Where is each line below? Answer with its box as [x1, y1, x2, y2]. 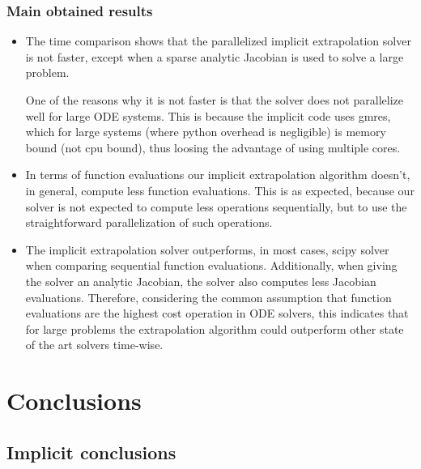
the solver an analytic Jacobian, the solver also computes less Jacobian [25, 272, 376, 289]
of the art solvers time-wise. [25, 336, 164, 353]
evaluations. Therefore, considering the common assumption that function [25, 288, 392, 305]
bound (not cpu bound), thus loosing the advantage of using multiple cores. [25, 139, 401, 156]
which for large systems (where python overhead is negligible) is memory [25, 123, 386, 140]
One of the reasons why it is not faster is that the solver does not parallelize [25, 92, 403, 108]
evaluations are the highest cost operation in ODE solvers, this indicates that [25, 305, 409, 322]
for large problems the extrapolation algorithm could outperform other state [25, 320, 404, 337]
